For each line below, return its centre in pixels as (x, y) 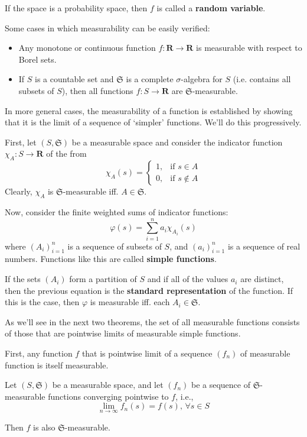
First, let (21, 142)
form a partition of (103, 279)
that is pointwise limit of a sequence (147, 353)
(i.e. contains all (262, 79)
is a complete (150, 79)
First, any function (39, 353)
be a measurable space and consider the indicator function (177, 142)
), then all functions (97, 90)
